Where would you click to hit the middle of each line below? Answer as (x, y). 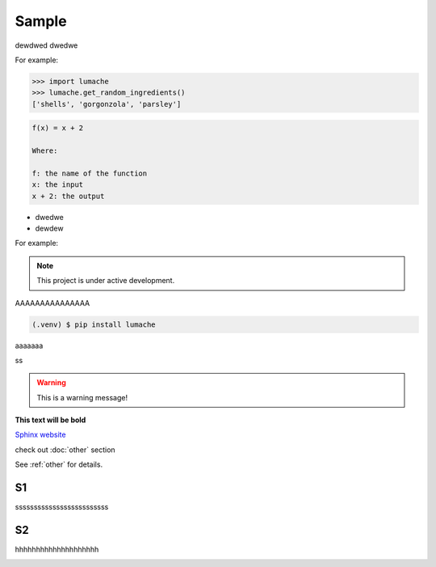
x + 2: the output (68, 196)
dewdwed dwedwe (46, 45)
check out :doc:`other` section (65, 450)
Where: (45, 151)
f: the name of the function (90, 173)
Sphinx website (40, 435)
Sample (41, 21)
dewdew (49, 228)
